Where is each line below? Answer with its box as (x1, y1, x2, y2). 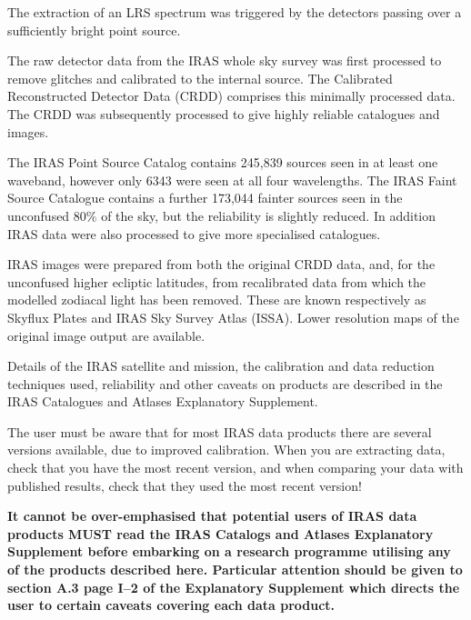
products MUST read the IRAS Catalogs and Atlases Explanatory (7, 524, 434, 543)
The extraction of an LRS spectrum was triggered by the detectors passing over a (7, 3, 462, 21)
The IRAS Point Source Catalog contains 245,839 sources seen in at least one (7, 153, 438, 172)
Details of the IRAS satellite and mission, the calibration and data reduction (7, 356, 435, 375)
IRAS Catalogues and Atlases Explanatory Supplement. (7, 392, 318, 411)
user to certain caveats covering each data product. (7, 595, 336, 615)
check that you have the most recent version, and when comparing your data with (7, 458, 464, 477)
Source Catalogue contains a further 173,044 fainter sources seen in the (7, 188, 403, 207)
